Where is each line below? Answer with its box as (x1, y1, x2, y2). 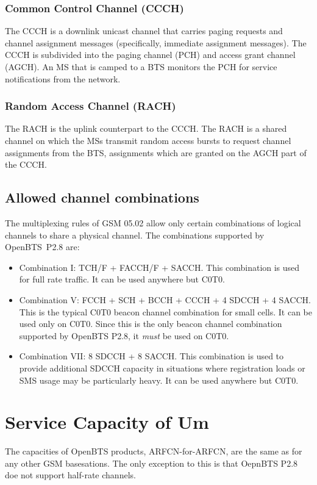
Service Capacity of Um (5, 409, 209, 434)
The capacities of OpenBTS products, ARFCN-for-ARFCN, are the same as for (5, 445, 302, 458)
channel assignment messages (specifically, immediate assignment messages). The (5, 36, 307, 49)
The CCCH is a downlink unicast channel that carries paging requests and (5, 24, 283, 37)
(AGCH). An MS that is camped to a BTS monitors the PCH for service (5, 60, 277, 73)
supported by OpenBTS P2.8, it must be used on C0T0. (19, 329, 229, 342)
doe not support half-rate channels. (5, 469, 136, 481)
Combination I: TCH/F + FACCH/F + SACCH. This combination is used (19, 260, 300, 273)
